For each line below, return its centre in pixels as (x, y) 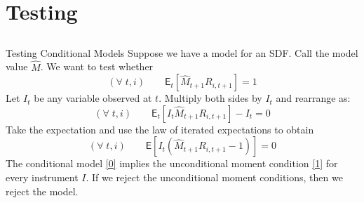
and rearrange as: (313, 98)
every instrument (42, 177)
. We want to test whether (97, 66)
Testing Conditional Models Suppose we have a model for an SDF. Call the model (182, 52)
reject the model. (42, 191)
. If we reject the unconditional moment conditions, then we (214, 177)
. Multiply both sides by (210, 98)
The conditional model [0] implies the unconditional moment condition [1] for (172, 163)
